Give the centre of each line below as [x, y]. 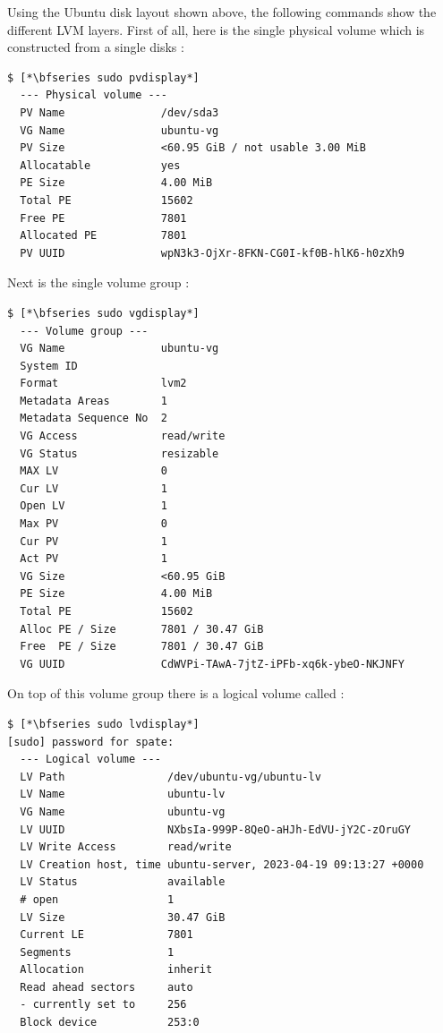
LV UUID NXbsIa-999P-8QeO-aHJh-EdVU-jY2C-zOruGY [216, 829]
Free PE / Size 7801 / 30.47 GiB [142, 647]
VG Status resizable [119, 453]
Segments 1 [97, 952]
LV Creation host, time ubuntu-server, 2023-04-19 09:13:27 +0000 [222, 864]
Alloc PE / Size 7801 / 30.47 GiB [142, 629]
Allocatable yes [100, 165]
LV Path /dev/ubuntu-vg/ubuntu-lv [170, 777]
